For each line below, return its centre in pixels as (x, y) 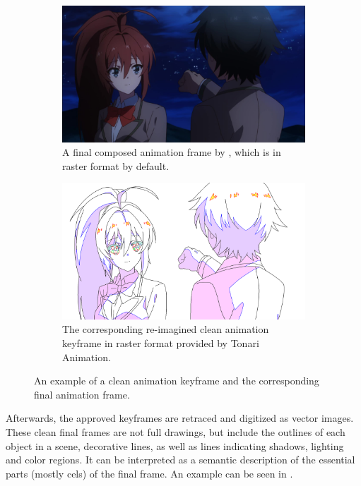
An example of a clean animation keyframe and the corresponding (177, 381)
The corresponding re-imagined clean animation (166, 329)
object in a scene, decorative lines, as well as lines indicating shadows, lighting (175, 445)
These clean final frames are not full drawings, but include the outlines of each (176, 431)
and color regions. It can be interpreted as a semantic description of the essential (180, 460)
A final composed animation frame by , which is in (172, 152)
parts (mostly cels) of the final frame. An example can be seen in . (149, 473)
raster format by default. (116, 165)
